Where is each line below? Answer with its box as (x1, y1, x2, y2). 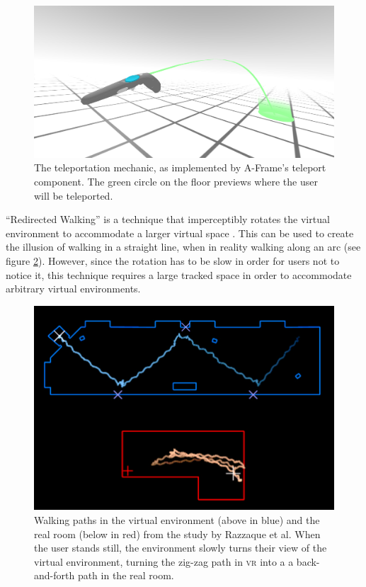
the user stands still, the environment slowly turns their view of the (34, 540, 327, 555)
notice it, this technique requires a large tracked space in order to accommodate (6, 267, 352, 282)
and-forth (34, 568, 75, 583)
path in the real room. (77, 568, 174, 583)
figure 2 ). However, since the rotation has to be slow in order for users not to (6, 253, 340, 268)
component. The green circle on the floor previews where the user (34, 174, 318, 189)
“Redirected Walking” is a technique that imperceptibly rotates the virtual (6, 212, 330, 227)
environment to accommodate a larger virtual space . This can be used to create (6, 225, 354, 240)
